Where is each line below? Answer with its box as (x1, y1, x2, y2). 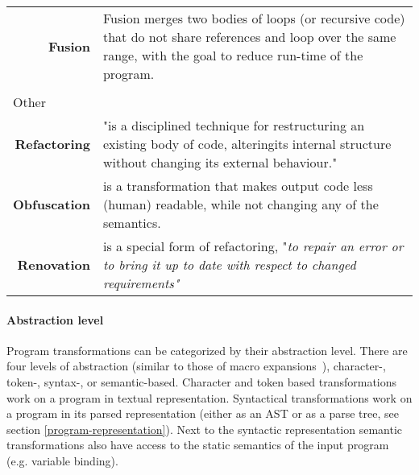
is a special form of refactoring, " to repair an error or (102, 237, 404, 255)
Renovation (17, 255, 90, 274)
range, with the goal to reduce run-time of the (102, 46, 363, 64)
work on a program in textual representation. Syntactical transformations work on (6, 389, 413, 406)
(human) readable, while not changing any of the (102, 195, 379, 213)
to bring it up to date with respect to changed (102, 255, 356, 274)
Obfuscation (13, 195, 90, 213)
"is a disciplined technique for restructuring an (102, 116, 365, 134)
